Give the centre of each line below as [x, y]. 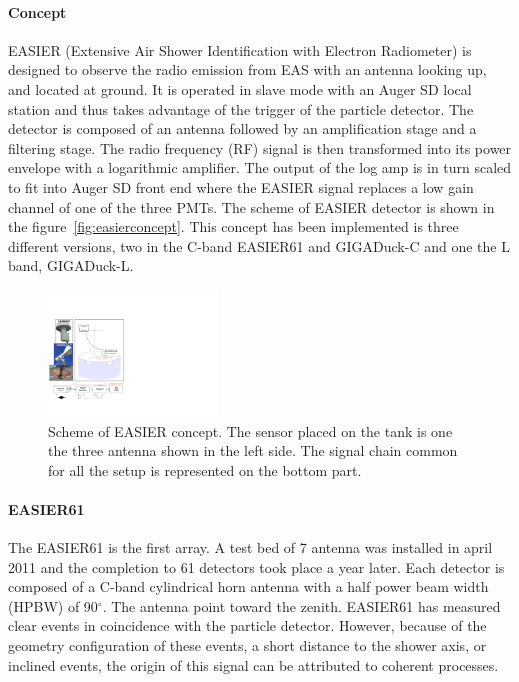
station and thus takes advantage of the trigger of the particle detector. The [241, 108]
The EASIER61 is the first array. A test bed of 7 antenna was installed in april [250, 547]
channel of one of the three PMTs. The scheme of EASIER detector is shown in [251, 206]
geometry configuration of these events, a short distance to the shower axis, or [247, 645]
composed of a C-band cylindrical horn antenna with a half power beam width [248, 586]
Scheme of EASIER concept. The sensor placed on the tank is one [250, 430]
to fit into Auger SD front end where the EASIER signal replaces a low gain [241, 186]
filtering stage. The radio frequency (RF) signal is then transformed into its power [260, 147]
